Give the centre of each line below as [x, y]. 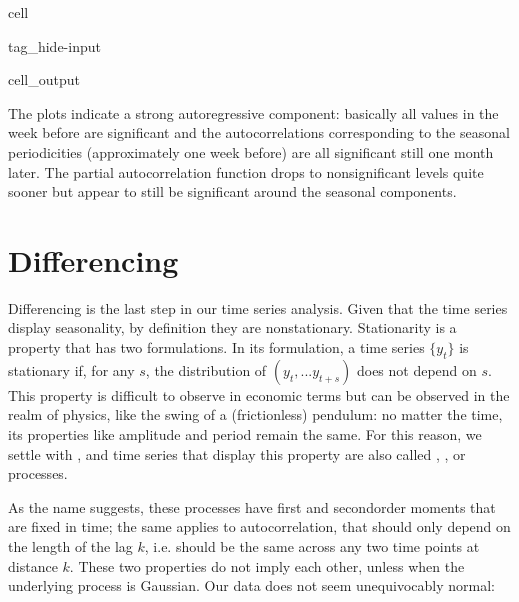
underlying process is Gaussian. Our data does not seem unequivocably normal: [251, 585]
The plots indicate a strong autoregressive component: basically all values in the [253, 112]
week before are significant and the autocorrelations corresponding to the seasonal [259, 132]
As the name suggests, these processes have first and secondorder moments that [252, 506]
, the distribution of [206, 369]
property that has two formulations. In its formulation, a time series [216, 347]
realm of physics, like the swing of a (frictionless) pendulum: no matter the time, [255, 414]
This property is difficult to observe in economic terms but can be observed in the [259, 394]
